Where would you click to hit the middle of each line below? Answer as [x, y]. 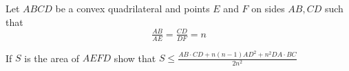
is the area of [52, 58]
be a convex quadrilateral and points [133, 8]
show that [135, 58]
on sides [268, 8]
